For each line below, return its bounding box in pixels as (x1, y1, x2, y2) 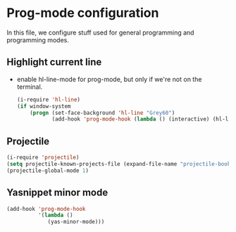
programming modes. (6, 35, 70, 44)
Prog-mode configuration (6, 5, 159, 21)
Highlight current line (6, 56, 102, 68)
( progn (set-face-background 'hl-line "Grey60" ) (30, 109, 175, 116)
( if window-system (16, 102, 71, 110)
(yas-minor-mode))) (47, 219, 105, 226)
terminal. (16, 83, 43, 91)
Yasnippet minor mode (6, 187, 108, 199)
